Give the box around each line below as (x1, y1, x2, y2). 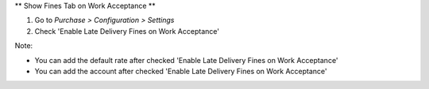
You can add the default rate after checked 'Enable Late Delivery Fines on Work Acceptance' (34, 55, 338, 65)
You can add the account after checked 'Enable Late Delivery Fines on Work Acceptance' (34, 66, 327, 76)
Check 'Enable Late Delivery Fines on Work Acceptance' (34, 26, 220, 35)
